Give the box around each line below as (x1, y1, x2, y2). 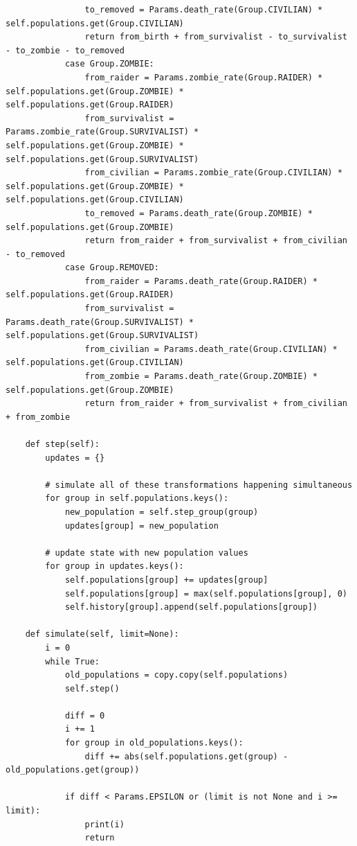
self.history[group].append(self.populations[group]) (64, 602, 318, 613)
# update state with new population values (45, 547, 248, 558)
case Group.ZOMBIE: (64, 59, 154, 69)
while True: (45, 656, 100, 667)
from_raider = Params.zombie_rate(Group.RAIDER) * (84, 72, 323, 82)
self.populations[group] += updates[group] (64, 574, 268, 585)
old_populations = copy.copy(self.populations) (64, 670, 289, 680)
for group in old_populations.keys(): (64, 738, 244, 748)
